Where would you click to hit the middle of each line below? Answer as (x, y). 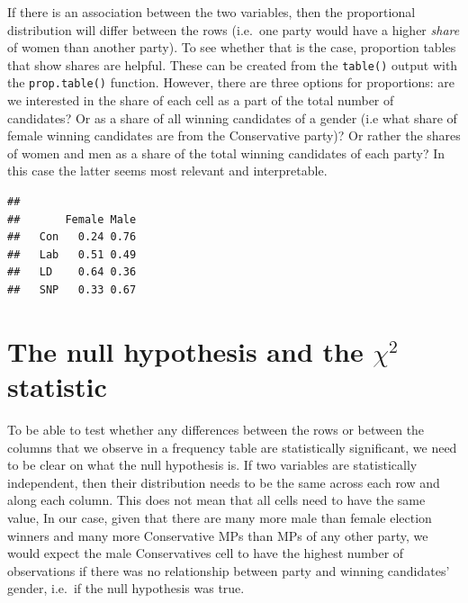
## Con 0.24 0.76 (72, 237)
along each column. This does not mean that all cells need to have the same (216, 500)
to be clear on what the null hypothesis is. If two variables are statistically (212, 465)
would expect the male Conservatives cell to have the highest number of (206, 553)
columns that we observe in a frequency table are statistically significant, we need (232, 447)
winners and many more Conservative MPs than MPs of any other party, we (218, 535)
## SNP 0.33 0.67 (72, 290)
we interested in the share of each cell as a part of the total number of (201, 100)
